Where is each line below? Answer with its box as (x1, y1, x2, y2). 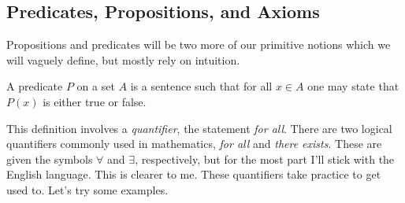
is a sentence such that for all (130, 78, 273, 94)
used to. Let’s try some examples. (6, 181, 169, 197)
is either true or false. (43, 93, 147, 109)
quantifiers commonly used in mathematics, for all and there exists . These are (6, 135, 382, 152)
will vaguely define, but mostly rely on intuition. (6, 51, 240, 68)
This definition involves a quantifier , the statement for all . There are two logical (6, 120, 392, 136)
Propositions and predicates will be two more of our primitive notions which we (6, 36, 391, 53)
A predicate (6, 78, 63, 94)
